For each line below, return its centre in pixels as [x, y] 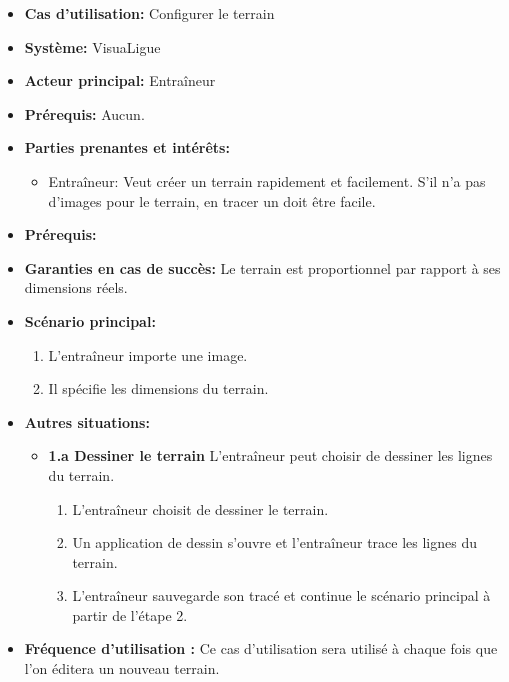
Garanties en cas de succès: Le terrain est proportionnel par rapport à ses [262, 267]
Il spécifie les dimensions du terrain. [158, 388]
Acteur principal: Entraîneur [120, 80]
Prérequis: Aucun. [84, 113]
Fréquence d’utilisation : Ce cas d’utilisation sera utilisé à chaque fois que [261, 648]
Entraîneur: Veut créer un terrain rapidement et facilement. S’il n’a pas [267, 180]
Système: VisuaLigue [92, 46]
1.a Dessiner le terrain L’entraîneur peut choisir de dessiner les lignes [270, 455]
